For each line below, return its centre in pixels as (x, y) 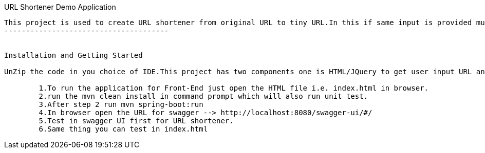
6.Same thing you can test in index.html (123, 129)
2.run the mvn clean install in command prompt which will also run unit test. (203, 96)
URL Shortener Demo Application (60, 7)
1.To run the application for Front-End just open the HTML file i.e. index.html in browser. (234, 88)
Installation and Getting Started (73, 55)
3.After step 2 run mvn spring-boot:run (121, 104)
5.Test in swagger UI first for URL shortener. (136, 121)
